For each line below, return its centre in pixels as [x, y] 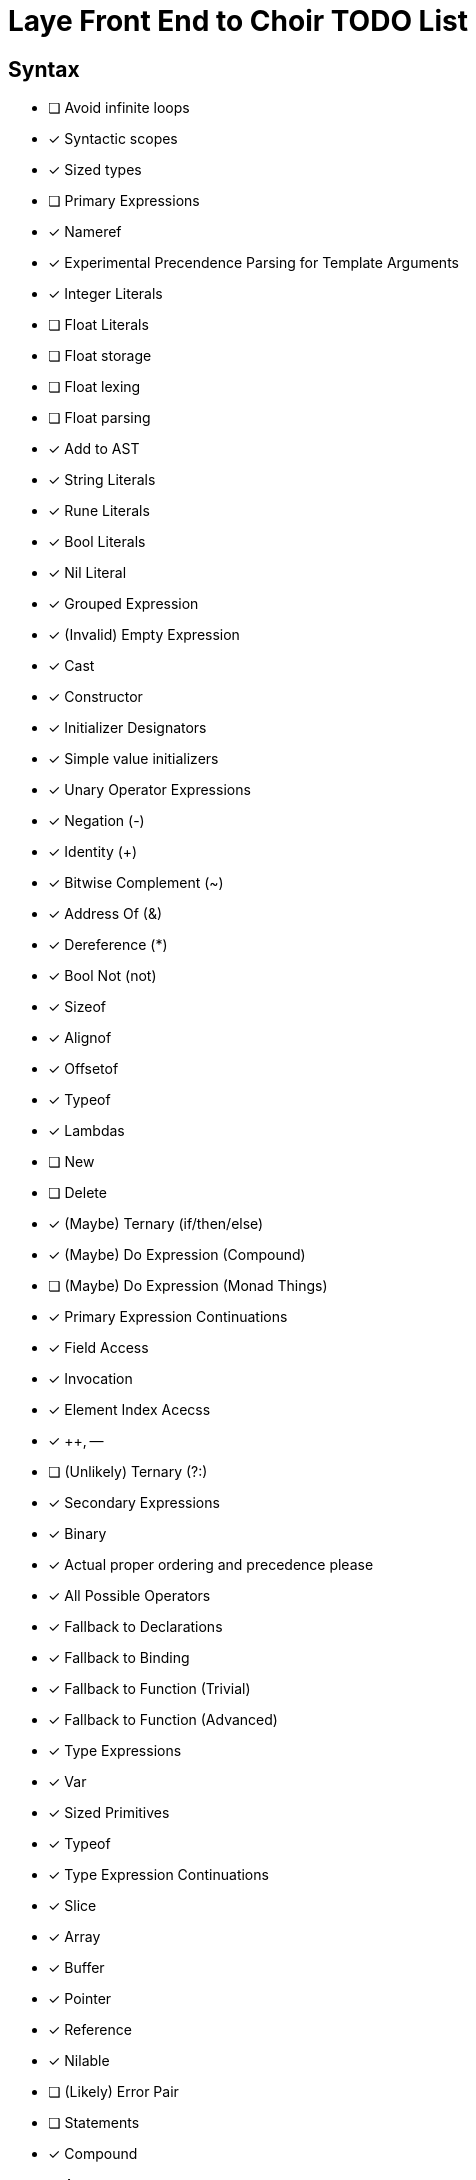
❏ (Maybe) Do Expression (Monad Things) [188, 1286]
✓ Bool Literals [97, 542]
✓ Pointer [80, 1999]
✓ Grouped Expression [123, 604]
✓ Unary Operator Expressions [149, 790]
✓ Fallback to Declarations [135, 1627]
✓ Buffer [76, 1968]
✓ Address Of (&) [105, 914]
